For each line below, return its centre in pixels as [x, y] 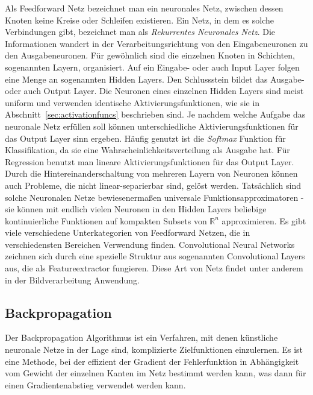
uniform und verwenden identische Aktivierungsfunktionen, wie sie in [132, 102]
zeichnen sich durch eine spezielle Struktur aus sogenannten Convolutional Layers [155, 256]
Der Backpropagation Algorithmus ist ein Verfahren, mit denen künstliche [141, 337]
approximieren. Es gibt [264, 220]
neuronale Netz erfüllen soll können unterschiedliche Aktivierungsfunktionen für [152, 126]
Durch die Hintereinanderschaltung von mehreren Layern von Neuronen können [151, 173]
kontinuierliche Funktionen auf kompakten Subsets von [106, 220]
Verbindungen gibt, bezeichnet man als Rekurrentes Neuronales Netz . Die [140, 32]
